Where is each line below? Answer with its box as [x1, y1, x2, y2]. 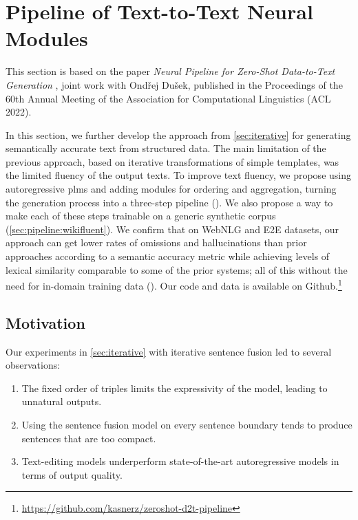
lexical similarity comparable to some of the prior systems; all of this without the [6, 262, 348, 277]
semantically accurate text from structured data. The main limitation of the [6, 141, 326, 155]
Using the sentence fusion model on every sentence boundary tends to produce [21, 418, 352, 432]
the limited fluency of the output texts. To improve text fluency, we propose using [6, 168, 351, 182]
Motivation [6, 312, 85, 333]
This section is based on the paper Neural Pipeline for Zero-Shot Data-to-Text [6, 64, 335, 78]
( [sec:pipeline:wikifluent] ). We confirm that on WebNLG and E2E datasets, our [6, 221, 339, 236]
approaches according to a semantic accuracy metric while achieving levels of [6, 249, 330, 263]
